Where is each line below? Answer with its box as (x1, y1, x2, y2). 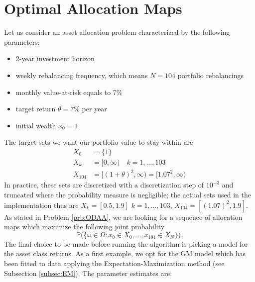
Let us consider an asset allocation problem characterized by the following (4, 27, 230, 37)
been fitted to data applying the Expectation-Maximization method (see (4, 258, 225, 269)
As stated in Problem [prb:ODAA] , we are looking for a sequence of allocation (4, 211, 243, 222)
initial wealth (15, 120, 56, 130)
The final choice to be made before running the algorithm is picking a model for (4, 238, 248, 249)
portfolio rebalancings (177, 70, 244, 80)
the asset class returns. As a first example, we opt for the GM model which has (4, 248, 246, 259)
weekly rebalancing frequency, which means (15, 70, 148, 80)
